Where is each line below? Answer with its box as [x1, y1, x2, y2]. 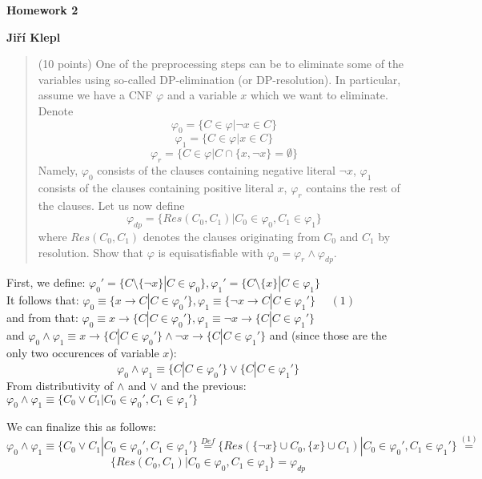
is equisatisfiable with [158, 244, 263, 260]
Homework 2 [6, 2, 78, 18]
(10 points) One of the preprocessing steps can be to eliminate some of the [38, 55, 404, 72]
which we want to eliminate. [251, 87, 388, 103]
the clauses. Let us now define [38, 196, 185, 213]
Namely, [38, 161, 78, 178]
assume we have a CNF [38, 87, 153, 103]
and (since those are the [269, 327, 388, 344]
